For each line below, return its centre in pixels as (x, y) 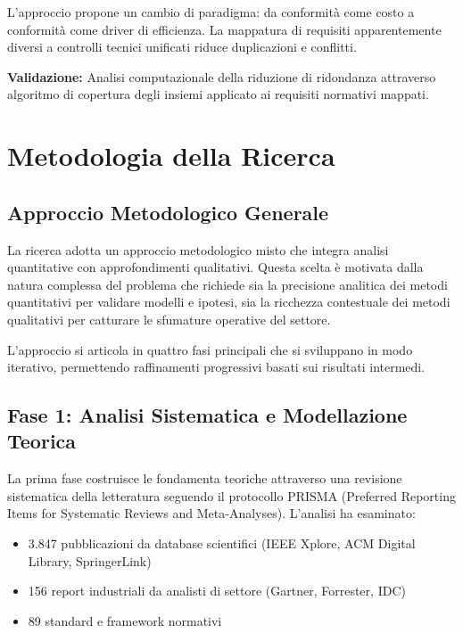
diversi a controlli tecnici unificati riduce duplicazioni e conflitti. (182, 47)
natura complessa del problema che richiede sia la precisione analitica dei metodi (227, 284)
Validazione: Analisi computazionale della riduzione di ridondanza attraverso (222, 76)
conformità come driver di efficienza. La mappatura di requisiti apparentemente (224, 29)
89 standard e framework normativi (125, 620)
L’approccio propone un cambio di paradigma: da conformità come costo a (211, 12)
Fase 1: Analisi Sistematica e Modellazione (207, 415)
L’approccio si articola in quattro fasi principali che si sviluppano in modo (210, 349)
